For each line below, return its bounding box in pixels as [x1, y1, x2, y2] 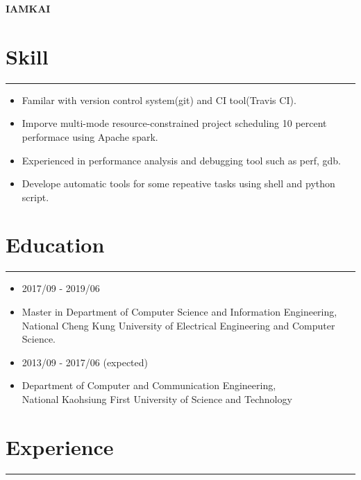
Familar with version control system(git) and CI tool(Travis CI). [22, 92, 296, 107]
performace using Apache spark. [22, 129, 158, 144]
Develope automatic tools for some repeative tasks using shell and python [22, 176, 335, 191]
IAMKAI [6, 1, 51, 15]
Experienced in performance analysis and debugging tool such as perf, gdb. [22, 153, 342, 167]
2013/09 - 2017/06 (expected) [22, 354, 148, 369]
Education [6, 230, 105, 259]
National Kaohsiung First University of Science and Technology [22, 391, 292, 406]
